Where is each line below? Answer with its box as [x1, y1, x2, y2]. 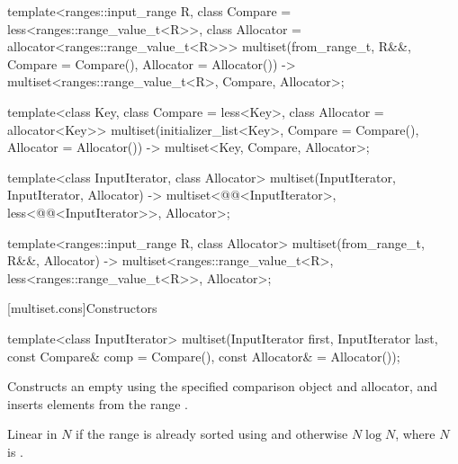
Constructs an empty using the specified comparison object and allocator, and [7, 377, 438, 396]
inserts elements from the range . [7, 394, 188, 413]
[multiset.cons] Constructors [7, 299, 157, 317]
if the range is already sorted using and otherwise [76, 424, 348, 443]
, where [395, 424, 436, 443]
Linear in [7, 424, 58, 443]
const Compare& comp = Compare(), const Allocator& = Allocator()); [7, 346, 400, 365]
